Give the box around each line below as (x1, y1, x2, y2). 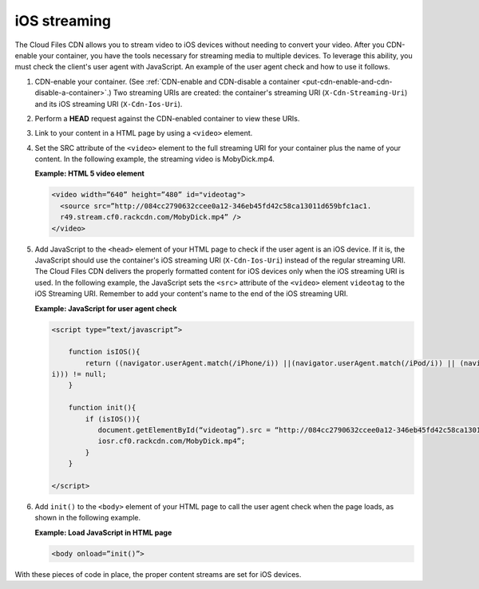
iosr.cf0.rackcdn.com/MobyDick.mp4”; (97, 437, 246, 446)
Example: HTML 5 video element (34, 168, 145, 179)
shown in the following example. (34, 513, 141, 523)
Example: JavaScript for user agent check (34, 303, 177, 313)
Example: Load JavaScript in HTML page (34, 528, 172, 537)
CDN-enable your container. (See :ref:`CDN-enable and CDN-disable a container (34, 77, 300, 86)
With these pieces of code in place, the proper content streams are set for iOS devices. (14, 569, 302, 579)
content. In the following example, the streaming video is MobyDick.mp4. (34, 154, 275, 164)
